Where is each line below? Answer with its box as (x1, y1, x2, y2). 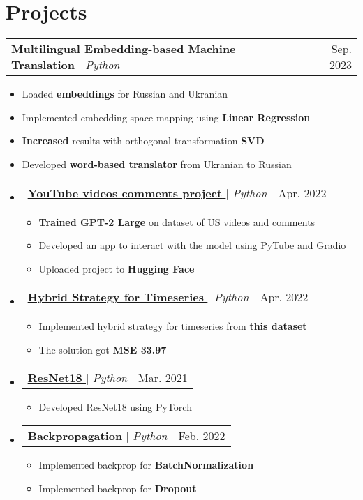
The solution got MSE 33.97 (38, 342, 167, 356)
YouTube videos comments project (27, 184, 223, 201)
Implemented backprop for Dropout (38, 480, 197, 495)
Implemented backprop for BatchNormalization (38, 457, 254, 472)
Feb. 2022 (178, 427, 225, 444)
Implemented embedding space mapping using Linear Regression (22, 109, 311, 124)
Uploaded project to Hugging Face (38, 261, 195, 275)
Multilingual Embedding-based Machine (11, 40, 236, 57)
